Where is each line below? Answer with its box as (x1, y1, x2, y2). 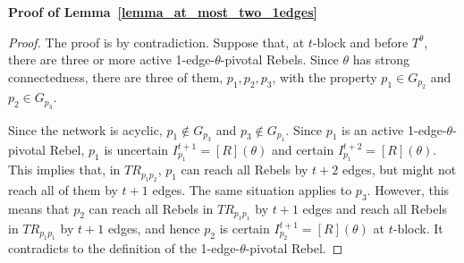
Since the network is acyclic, (8, 120, 163, 139)
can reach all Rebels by (181, 160, 308, 179)
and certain (271, 140, 334, 158)
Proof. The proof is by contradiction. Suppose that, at (8, 32, 305, 51)
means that (8, 199, 70, 217)
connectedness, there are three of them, (8, 67, 224, 86)
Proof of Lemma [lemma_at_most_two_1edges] (8, 3, 318, 21)
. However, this (367, 180, 450, 199)
